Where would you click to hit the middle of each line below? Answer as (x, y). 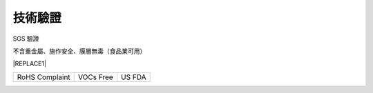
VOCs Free (96, 77)
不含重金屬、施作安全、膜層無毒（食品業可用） (79, 51)
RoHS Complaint (44, 77)
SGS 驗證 (26, 39)
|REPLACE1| (30, 64)
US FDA (134, 77)
